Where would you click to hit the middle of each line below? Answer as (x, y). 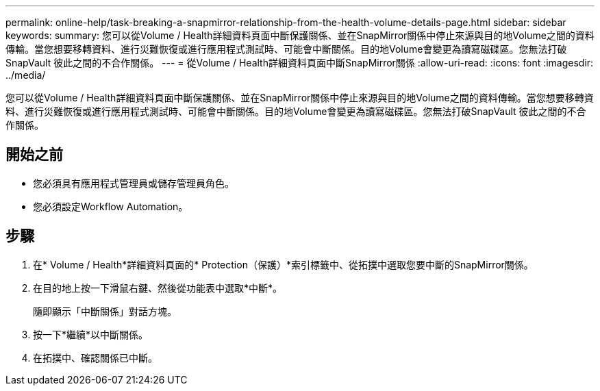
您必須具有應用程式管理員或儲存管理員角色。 (134, 183)
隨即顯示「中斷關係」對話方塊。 (105, 311)
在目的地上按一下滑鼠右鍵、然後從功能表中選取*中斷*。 (158, 288)
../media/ (26, 75)
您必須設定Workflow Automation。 (111, 206)
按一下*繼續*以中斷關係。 (91, 334)
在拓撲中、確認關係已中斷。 (95, 357)
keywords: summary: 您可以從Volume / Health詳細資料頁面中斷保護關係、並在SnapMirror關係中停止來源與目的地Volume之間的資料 (300, 35)
